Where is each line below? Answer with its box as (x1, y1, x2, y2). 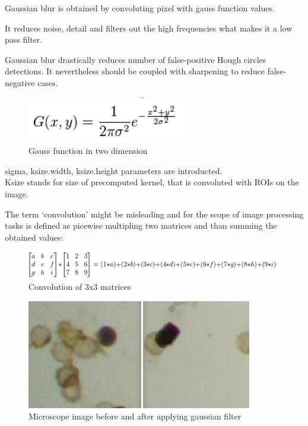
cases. (37, 76, 58, 89)
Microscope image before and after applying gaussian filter (28, 410, 242, 422)
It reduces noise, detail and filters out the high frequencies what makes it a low (5, 21, 293, 34)
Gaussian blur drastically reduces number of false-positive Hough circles (5, 53, 266, 65)
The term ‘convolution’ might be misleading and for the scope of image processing (5, 207, 304, 220)
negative (5, 76, 35, 89)
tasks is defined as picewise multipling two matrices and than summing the (5, 219, 277, 232)
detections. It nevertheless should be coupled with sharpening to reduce (5, 65, 265, 77)
